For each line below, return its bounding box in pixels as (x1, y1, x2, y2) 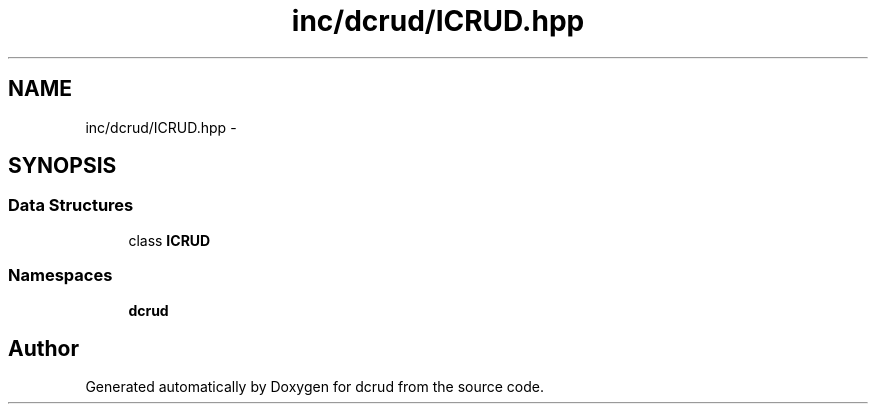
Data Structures (8, 195, 134, 216)
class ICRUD (128, 231, 211, 249)
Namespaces (8, 265, 113, 286)
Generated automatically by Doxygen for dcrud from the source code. (85, 378, 545, 396)
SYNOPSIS (8, 153, 117, 179)
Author (8, 335, 79, 361)
